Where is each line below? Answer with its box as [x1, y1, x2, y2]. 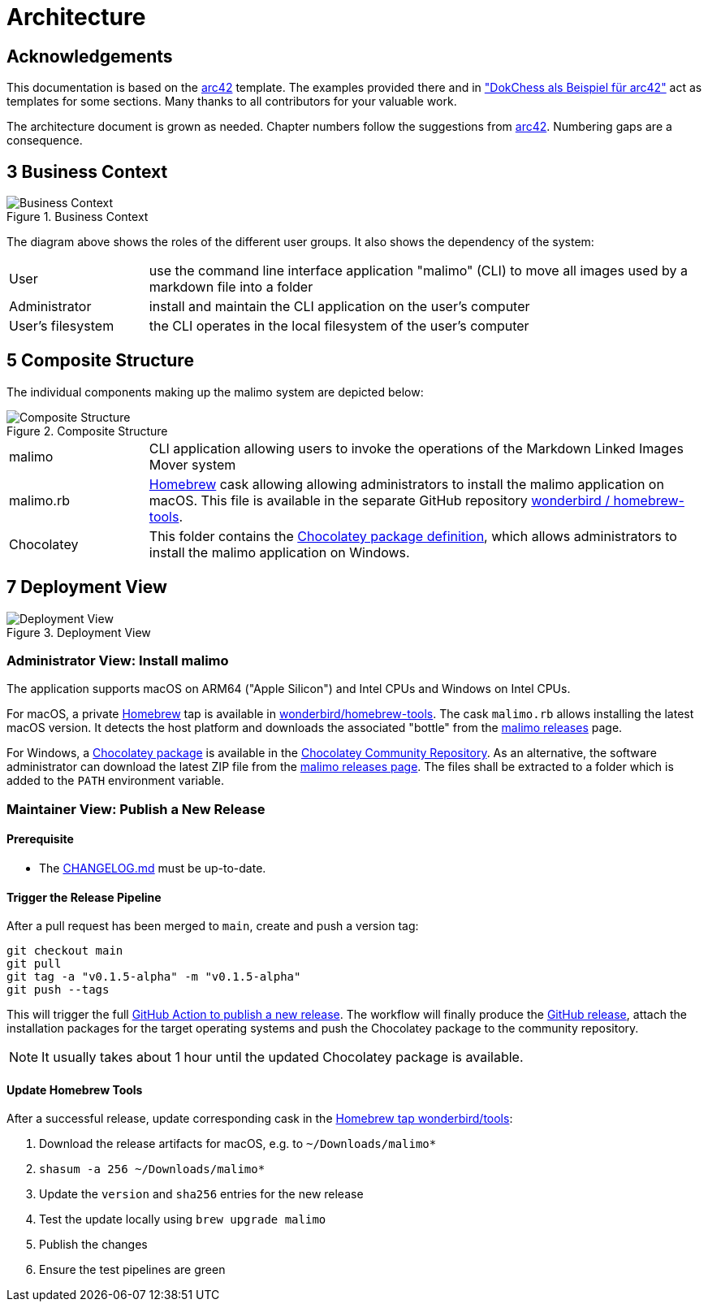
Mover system [149, 456, 236, 473]
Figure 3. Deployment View [6, 625, 151, 639]
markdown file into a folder [149, 279, 313, 296]
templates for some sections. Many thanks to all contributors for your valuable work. [6, 94, 457, 109]
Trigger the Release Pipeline [6, 890, 162, 904]
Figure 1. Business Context [6, 210, 149, 224]
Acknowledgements [6, 45, 173, 67]
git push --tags [6, 983, 110, 997]
